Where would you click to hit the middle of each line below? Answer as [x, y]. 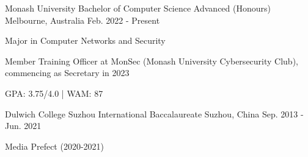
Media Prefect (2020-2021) [55, 146]
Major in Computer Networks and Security [85, 40]
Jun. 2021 [23, 126]
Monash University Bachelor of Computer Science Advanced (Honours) [138, 8]
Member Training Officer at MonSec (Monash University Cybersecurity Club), [152, 61]
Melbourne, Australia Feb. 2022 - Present [82, 20]
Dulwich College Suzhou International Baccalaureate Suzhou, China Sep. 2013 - [154, 113]
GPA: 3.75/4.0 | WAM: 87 [54, 93]
